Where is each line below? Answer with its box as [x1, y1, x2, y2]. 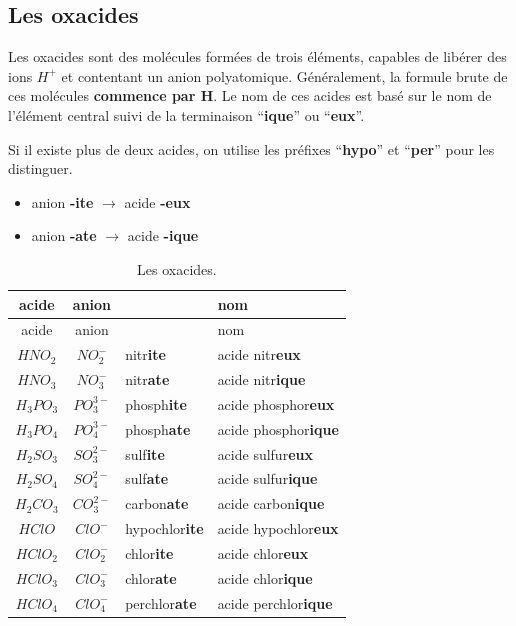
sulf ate [125, 468, 169, 489]
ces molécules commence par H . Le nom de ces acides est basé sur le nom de [8, 85, 492, 106]
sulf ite [125, 443, 165, 464]
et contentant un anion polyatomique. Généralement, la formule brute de [61, 65, 508, 86]
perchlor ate [125, 592, 197, 613]
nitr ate [125, 369, 170, 390]
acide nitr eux [217, 344, 301, 365]
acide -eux [124, 191, 191, 212]
